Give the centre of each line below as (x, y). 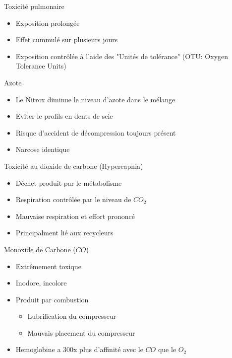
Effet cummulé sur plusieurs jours (67, 39)
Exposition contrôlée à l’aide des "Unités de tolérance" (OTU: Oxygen (122, 56)
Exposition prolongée (48, 23)
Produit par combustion (52, 299)
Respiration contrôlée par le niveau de (73, 199)
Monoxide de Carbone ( (40, 249)
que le (167, 349)
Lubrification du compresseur (72, 316)
